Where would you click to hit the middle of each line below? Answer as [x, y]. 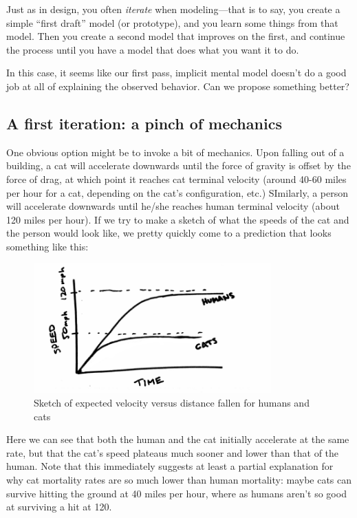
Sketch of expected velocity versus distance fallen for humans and [172, 403]
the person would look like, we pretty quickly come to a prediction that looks [169, 233]
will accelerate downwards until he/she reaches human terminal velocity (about [173, 206]
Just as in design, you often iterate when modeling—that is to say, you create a [173, 9]
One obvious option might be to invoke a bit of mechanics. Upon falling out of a [175, 152]
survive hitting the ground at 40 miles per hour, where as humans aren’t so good [176, 493]
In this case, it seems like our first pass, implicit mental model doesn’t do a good [176, 73]
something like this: [47, 246]
